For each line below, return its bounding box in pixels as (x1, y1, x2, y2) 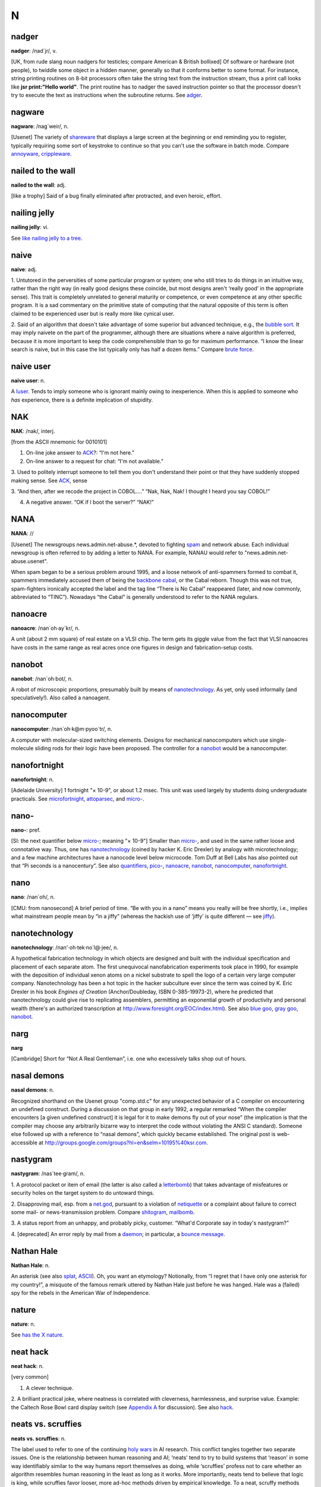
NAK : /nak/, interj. (11, 427, 55, 434)
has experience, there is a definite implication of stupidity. (11, 396, 153, 403)
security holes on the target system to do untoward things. (11, 1190, 155, 1197)
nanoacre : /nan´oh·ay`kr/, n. (11, 625, 80, 632)
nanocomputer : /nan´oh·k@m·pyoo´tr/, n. (11, 726, 112, 733)
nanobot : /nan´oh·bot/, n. (11, 675, 73, 682)
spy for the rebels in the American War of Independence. (11, 1289, 150, 1296)
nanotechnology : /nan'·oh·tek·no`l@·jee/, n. (11, 943, 119, 951)
